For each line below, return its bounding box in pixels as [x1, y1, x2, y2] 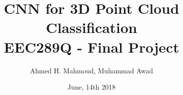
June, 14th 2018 [67, 82, 116, 92]
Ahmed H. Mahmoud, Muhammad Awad [30, 65, 153, 75]
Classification [46, 17, 137, 37]
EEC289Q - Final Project [3, 36, 180, 57]
